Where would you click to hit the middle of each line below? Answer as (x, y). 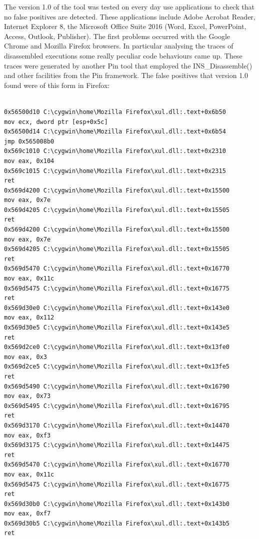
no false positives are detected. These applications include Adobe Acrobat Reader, (130, 16)
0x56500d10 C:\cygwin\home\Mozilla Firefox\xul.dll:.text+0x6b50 (115, 112)
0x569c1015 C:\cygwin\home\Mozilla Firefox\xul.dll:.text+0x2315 (115, 171)
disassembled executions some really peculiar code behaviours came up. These (123, 55)
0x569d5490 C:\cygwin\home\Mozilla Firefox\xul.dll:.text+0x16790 (117, 386)
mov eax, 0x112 (29, 318)
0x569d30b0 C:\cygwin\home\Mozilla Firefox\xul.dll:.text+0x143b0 (117, 504)
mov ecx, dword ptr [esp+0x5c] (56, 122)
